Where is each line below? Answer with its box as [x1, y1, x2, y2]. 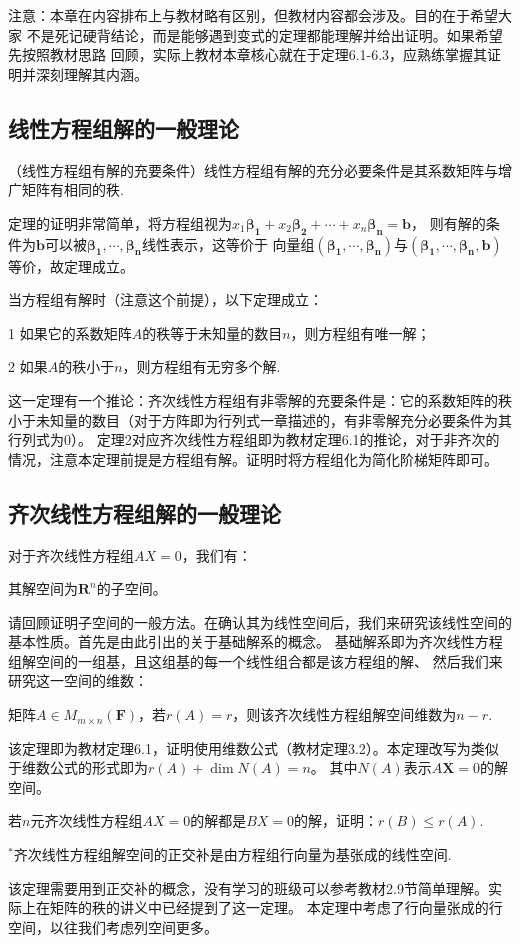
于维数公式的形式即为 [8, 757, 148, 778]
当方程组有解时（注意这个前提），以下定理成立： [8, 289, 323, 310]
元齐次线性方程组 [30, 810, 143, 831]
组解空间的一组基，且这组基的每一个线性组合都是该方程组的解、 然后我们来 [8, 650, 503, 671]
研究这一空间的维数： [8, 670, 148, 691]
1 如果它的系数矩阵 [8, 322, 132, 343]
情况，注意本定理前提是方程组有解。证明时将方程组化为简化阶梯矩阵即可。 [8, 448, 498, 469]
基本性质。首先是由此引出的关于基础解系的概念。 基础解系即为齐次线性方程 [8, 631, 503, 652]
